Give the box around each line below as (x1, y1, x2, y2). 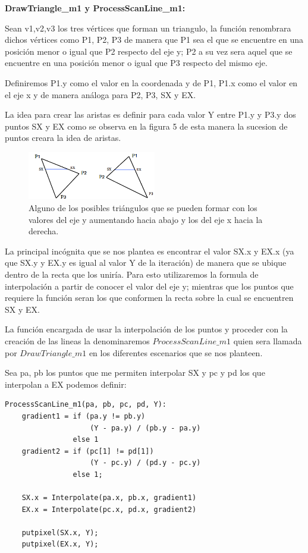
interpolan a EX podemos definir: (5, 378, 127, 390)
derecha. (29, 225, 59, 237)
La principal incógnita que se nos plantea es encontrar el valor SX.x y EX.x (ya (5, 244, 294, 257)
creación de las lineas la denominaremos (5, 334, 150, 347)
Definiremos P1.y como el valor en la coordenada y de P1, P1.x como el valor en (5, 76, 298, 89)
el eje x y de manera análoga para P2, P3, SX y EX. (5, 88, 196, 100)
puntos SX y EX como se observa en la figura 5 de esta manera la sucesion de (5, 120, 288, 132)
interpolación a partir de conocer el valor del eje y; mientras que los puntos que (5, 279, 294, 292)
